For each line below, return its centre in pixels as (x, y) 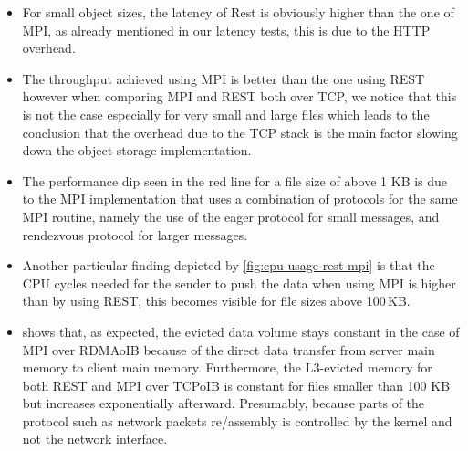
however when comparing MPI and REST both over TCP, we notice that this (239, 96)
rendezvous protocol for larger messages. (135, 234)
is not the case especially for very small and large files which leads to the (226, 114)
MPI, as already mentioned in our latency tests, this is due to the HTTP (226, 30)
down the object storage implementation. (137, 150)
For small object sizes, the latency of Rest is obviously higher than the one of (238, 12)
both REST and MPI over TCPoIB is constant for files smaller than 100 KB (236, 385)
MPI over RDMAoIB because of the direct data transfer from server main (229, 349)
